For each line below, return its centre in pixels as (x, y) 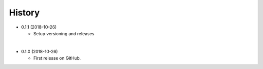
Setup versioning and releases (64, 33)
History (24, 13)
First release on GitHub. (57, 58)
